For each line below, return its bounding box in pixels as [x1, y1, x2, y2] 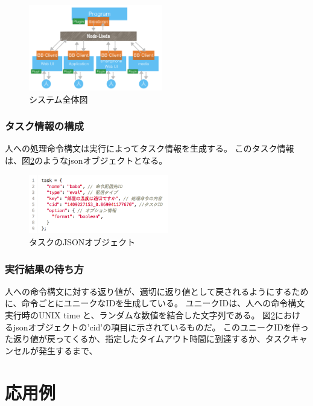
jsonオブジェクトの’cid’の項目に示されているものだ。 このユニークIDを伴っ [13, 320, 309, 333]
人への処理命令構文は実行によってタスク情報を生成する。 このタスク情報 [5, 142, 294, 155]
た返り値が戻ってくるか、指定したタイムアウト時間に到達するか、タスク [5, 332, 291, 345]
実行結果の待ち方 [5, 261, 84, 276]
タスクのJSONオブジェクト [29, 236, 136, 248]
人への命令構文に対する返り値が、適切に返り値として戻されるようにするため [5, 285, 309, 297]
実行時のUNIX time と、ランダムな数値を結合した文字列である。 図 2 [5, 309, 276, 321]
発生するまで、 [38, 344, 98, 356]
